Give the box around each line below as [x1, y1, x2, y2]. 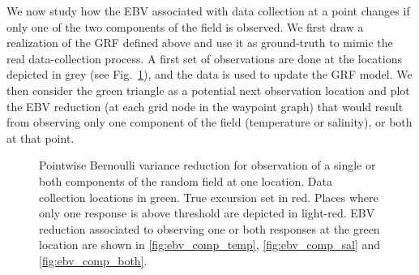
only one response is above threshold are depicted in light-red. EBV [39, 204, 375, 221]
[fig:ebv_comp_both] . [39, 251, 148, 269]
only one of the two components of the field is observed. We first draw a [6, 18, 364, 35]
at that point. [6, 129, 75, 146]
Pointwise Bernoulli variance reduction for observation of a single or [39, 157, 376, 174]
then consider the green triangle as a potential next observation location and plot [6, 81, 410, 98]
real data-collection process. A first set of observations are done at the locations [6, 49, 402, 67]
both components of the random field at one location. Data [39, 172, 332, 189]
